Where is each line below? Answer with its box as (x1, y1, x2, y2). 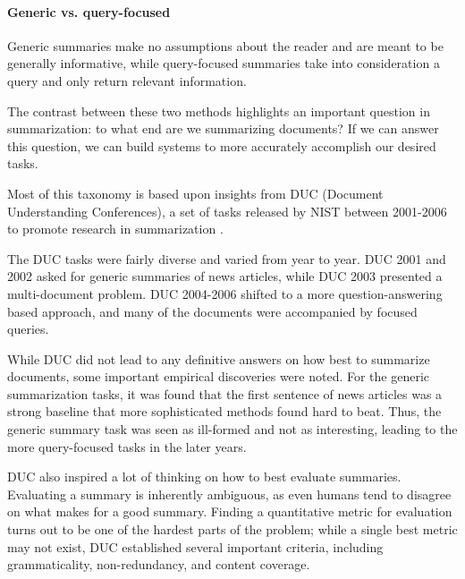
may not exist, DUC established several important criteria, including (7, 537, 384, 556)
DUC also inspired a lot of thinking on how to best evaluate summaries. (7, 467, 402, 486)
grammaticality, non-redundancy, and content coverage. (7, 555, 310, 574)
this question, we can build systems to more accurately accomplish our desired (7, 136, 436, 155)
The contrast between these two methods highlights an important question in (7, 101, 430, 120)
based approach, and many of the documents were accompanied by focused (7, 302, 418, 320)
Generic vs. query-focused (7, 2, 171, 21)
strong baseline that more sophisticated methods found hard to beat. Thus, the (7, 402, 442, 421)
